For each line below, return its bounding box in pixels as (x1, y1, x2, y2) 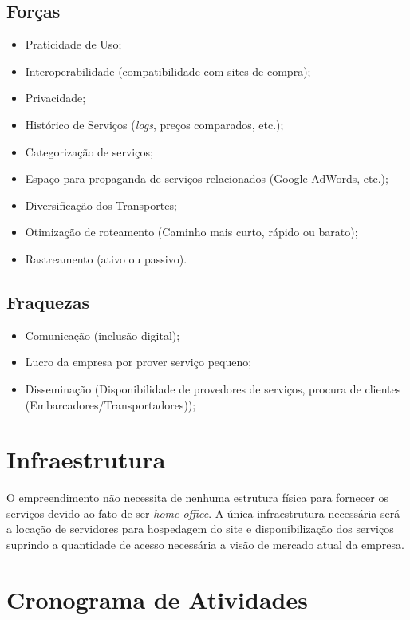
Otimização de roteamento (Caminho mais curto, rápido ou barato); (25, 223, 358, 240)
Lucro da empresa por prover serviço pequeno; (25, 353, 252, 370)
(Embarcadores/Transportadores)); (25, 396, 196, 413)
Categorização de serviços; (25, 143, 153, 160)
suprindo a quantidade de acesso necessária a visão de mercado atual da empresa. (6, 536, 404, 553)
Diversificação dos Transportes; (25, 196, 177, 213)
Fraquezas (6, 289, 90, 314)
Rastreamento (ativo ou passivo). (25, 250, 187, 267)
